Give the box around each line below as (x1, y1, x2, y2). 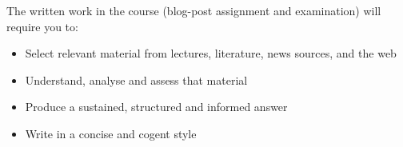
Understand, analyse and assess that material (25, 71, 248, 88)
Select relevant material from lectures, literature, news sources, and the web (25, 45, 397, 62)
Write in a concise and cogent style (25, 125, 197, 141)
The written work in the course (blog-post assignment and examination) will (6, 2, 381, 18)
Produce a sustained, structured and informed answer (25, 98, 288, 115)
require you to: (6, 18, 78, 34)
